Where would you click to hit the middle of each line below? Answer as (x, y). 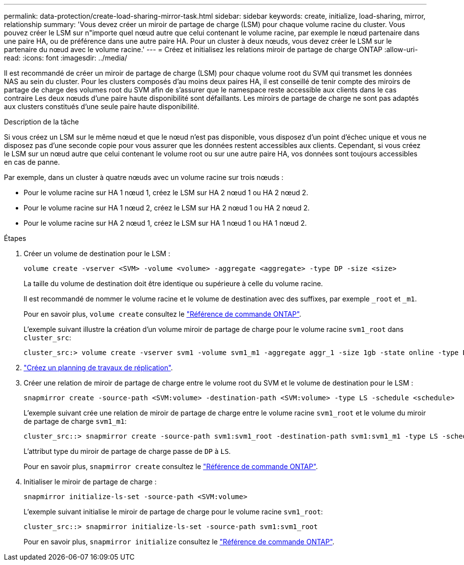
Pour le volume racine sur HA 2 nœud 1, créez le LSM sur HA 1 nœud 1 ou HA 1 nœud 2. (165, 223)
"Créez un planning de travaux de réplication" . (98, 368)
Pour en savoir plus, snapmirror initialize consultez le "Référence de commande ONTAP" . (179, 542)
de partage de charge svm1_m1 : (75, 421)
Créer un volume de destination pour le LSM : (97, 253)
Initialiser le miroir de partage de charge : (90, 482)
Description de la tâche (42, 122)
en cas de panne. (32, 162)
